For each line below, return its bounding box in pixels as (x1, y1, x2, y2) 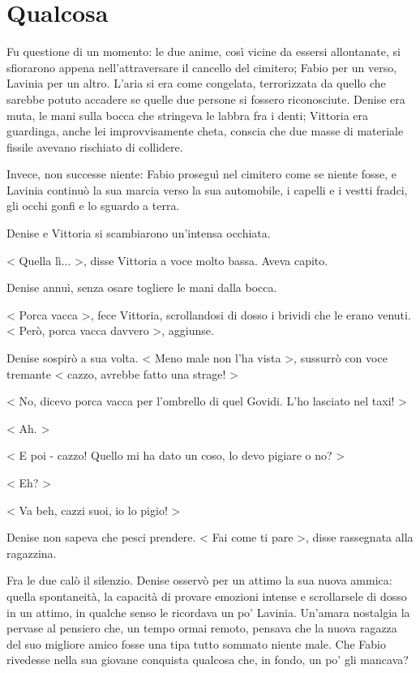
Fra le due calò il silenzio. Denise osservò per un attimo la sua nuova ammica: (6, 572, 392, 589)
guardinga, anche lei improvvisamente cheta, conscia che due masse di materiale (6, 122, 404, 139)
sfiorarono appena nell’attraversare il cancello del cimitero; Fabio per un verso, (6, 58, 397, 75)
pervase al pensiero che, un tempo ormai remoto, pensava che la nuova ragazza (6, 619, 397, 637)
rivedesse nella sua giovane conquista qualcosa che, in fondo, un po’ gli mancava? (6, 651, 409, 668)
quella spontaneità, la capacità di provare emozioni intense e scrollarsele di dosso (6, 587, 407, 604)
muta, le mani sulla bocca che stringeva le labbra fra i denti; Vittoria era (6, 106, 369, 123)
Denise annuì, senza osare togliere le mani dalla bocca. (6, 279, 277, 296)
